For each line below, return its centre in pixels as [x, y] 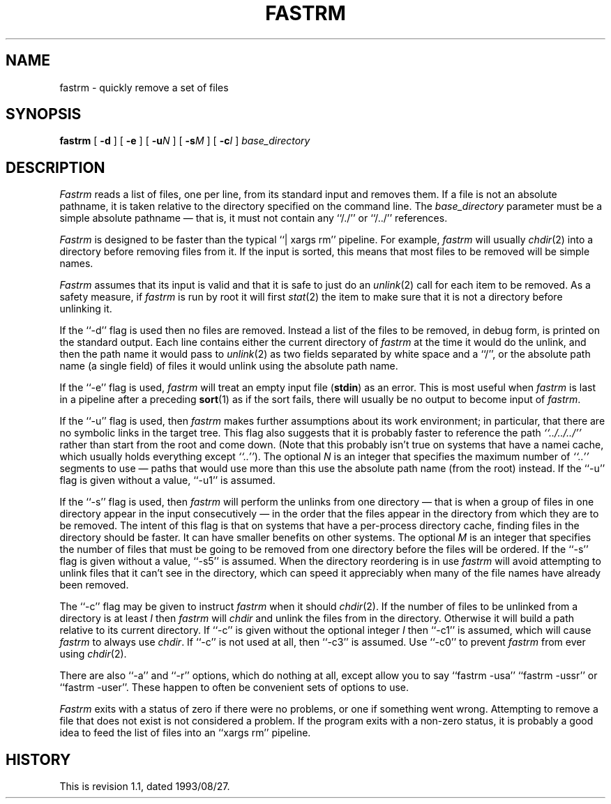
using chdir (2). [93, 654]
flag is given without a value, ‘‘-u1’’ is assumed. [167, 480]
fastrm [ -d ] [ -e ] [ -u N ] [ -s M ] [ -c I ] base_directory [185, 141]
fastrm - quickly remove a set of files [144, 87]
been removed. [94, 585]
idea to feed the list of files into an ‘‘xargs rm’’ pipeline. [185, 733]
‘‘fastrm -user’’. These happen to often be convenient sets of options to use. [234, 688]
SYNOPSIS [44, 114]
